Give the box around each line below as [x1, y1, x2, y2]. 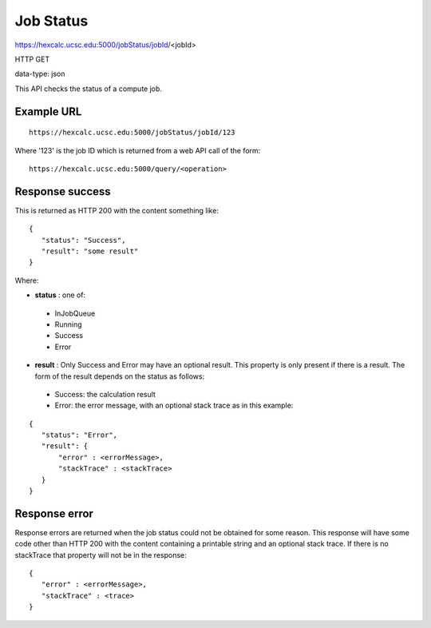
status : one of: [34, 290, 86, 300]
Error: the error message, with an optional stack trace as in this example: [54, 400, 294, 411]
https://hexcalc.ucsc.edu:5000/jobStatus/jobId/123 [29, 128, 235, 137]
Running [54, 320, 83, 329]
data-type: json [14, 69, 65, 79]
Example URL [14, 105, 82, 118]
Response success [14, 185, 111, 198]
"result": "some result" [41, 246, 139, 256]
